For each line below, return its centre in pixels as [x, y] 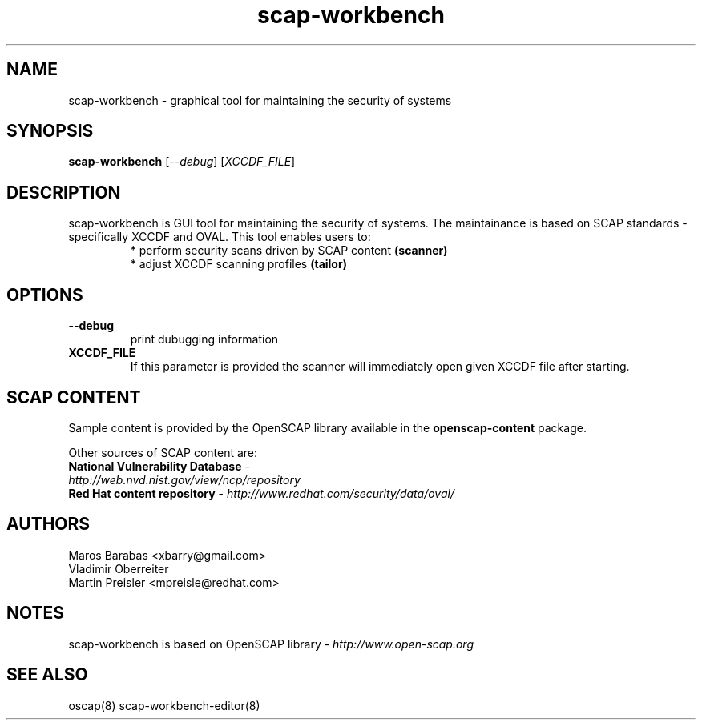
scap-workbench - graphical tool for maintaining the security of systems [260, 100]
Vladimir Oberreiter [119, 568]
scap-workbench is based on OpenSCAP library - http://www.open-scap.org [271, 644]
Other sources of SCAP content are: [163, 452]
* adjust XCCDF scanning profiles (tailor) [238, 264]
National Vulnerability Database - [159, 466]
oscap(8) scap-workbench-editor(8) [164, 705]
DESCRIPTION [64, 192]
